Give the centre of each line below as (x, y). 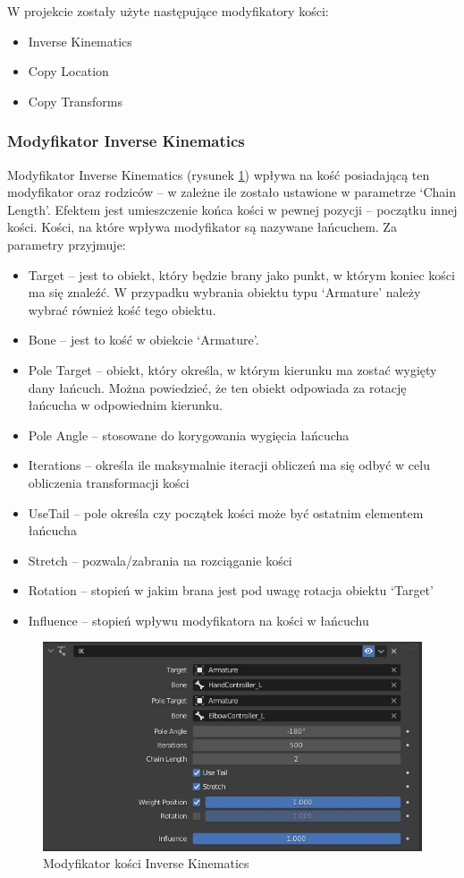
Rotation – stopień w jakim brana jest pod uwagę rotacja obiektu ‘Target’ (231, 590)
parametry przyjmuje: (67, 244)
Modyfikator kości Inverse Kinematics (146, 863)
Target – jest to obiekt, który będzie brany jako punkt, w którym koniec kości (241, 274)
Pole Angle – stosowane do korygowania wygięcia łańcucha (189, 435)
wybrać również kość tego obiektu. (122, 309)
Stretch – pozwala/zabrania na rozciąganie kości (160, 560)
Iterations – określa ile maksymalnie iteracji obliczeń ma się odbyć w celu (229, 465)
